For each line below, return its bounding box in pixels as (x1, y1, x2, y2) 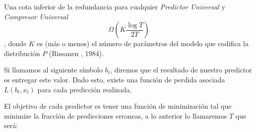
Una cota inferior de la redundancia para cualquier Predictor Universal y (4, 1, 225, 11)
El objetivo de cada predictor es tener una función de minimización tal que (4, 101, 232, 111)
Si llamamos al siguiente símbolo (4, 65, 103, 75)
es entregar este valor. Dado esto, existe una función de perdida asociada (4, 74, 225, 84)
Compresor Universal (4, 11, 68, 21)
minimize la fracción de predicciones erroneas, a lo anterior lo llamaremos (4, 110, 227, 121)
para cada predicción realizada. (37, 84, 132, 94)
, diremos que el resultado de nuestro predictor (110, 65, 252, 75)
